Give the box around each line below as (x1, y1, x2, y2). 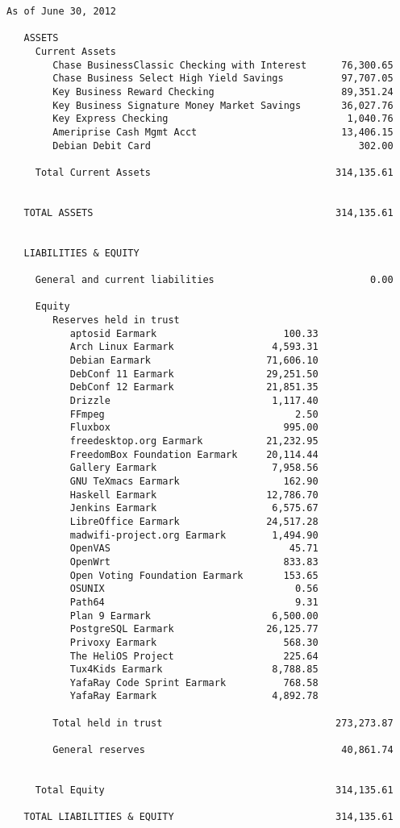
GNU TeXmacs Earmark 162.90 (69, 475, 319, 487)
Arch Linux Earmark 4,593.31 (69, 341, 319, 353)
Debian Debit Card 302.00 (52, 139, 394, 152)
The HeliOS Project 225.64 (69, 650, 319, 662)
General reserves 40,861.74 (52, 744, 394, 756)
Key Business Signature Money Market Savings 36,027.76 (52, 99, 394, 111)
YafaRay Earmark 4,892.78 (69, 690, 319, 702)
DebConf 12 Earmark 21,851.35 (69, 381, 319, 393)
